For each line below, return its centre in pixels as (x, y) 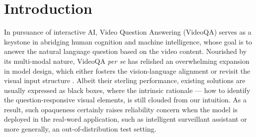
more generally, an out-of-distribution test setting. (80, 129)
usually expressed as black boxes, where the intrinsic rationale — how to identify (127, 90)
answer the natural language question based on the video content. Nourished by (126, 51)
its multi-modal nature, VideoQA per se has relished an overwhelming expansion (127, 61)
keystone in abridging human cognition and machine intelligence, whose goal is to (128, 41)
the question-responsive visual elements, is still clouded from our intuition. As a (126, 100)
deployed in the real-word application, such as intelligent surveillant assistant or (126, 119)
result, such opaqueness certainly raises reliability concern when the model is (121, 109)
